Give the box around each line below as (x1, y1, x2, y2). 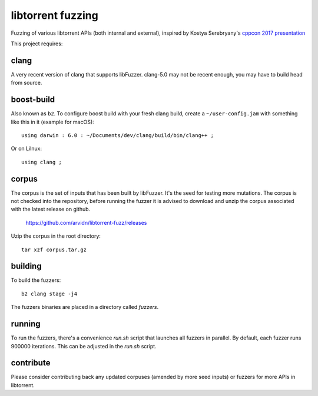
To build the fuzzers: (11, 277, 61, 284)
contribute (11, 358, 51, 368)
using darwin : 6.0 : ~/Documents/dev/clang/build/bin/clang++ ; (21, 132, 214, 138)
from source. (11, 79, 42, 86)
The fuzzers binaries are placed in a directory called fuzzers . (11, 304, 159, 311)
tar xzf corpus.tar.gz (21, 246, 87, 253)
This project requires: (11, 40, 63, 47)
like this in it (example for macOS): (11, 118, 94, 125)
